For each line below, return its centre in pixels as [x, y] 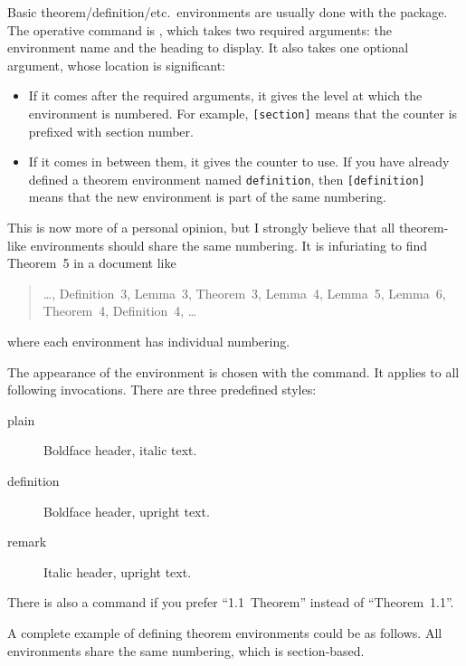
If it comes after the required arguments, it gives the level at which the [225, 95]
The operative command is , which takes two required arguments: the [200, 29]
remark [27, 542]
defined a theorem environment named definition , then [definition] [227, 179]
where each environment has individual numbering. [149, 342]
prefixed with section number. [111, 131]
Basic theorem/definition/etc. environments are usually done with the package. [228, 12]
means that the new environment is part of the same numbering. [207, 197]
